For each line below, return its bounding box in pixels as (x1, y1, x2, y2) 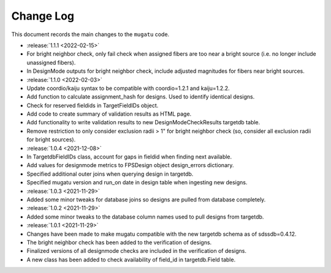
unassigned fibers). (26, 59, 76, 66)
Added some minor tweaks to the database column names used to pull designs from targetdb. (26, 213, 264, 220)
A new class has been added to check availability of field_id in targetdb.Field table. (26, 256, 236, 263)
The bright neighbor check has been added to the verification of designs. (26, 239, 212, 246)
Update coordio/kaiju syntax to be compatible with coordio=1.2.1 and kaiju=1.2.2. (26, 84, 230, 92)
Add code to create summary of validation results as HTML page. (26, 110, 192, 118)
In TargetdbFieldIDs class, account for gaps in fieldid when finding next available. (26, 153, 232, 160)
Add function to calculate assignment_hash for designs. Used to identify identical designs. (26, 93, 255, 100)
